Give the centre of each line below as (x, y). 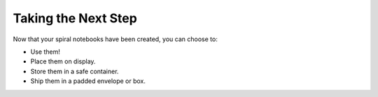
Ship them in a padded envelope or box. (88, 81)
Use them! (45, 52)
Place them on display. (63, 61)
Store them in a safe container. (75, 71)
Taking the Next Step (75, 18)
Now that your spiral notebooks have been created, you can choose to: (115, 39)
